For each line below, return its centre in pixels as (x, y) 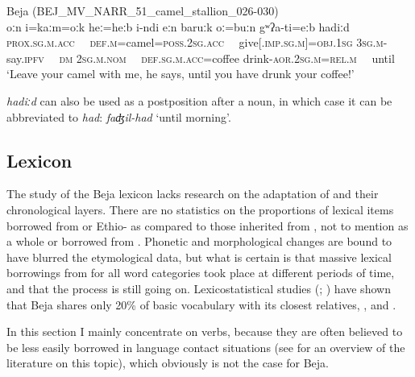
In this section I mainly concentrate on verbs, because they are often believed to (205, 331)
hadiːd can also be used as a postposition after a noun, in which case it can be (199, 100)
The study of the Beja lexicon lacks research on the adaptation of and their (193, 194)
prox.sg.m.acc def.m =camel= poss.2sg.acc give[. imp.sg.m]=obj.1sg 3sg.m (195, 42)
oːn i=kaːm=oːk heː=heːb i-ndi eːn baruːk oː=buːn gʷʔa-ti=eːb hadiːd (178, 26)
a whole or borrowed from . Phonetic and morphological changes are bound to (199, 241)
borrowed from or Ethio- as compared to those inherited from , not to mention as (207, 225)
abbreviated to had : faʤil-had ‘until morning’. (119, 116)
